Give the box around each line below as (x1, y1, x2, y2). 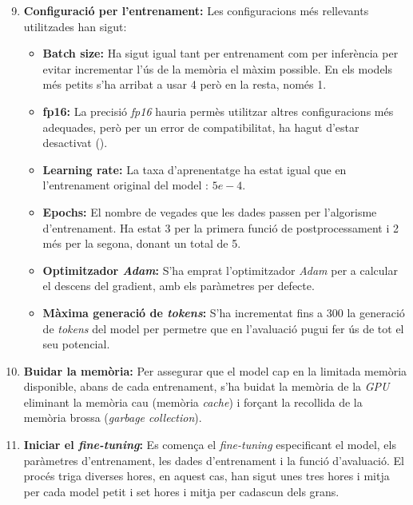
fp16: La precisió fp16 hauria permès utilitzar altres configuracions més (42, 102, 394, 119)
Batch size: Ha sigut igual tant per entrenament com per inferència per (42, 45, 399, 62)
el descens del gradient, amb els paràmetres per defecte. (42, 277, 315, 294)
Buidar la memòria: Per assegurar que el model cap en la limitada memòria (23, 362, 407, 379)
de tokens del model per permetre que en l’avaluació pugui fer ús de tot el (42, 320, 404, 336)
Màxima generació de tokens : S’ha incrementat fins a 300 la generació (42, 304, 405, 320)
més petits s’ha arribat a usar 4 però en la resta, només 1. (42, 76, 327, 93)
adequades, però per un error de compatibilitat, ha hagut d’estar (42, 118, 359, 135)
